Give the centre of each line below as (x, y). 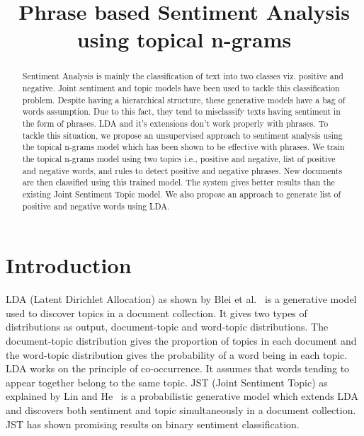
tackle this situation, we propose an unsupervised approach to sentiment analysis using (182, 135)
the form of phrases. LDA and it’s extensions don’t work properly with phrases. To (175, 123)
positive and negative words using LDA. (96, 206)
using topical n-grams (184, 39)
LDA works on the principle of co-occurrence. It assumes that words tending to (178, 368)
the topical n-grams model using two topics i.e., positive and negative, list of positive (179, 158)
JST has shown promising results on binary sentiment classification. (153, 424)
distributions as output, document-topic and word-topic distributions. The (167, 327)
